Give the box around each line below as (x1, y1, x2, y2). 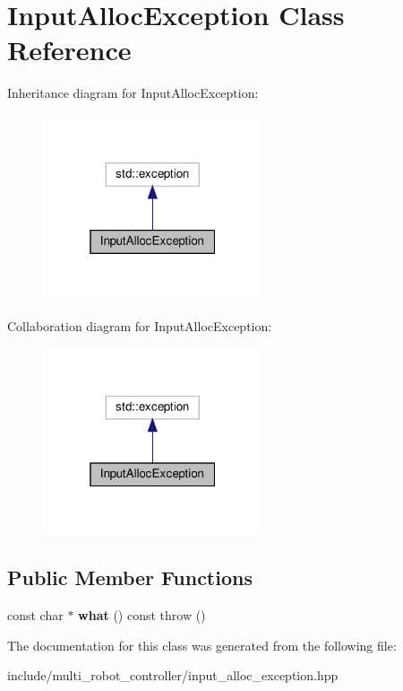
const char (7, 606, 64, 625)
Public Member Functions (7, 564, 253, 591)
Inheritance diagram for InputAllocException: (7, 83, 259, 102)
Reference (7, 31, 132, 68)
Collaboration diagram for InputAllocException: (7, 317, 272, 336)
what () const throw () (78, 606, 206, 625)
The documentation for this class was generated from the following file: (7, 635, 397, 654)
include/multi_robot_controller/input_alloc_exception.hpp (7, 666, 339, 685)
